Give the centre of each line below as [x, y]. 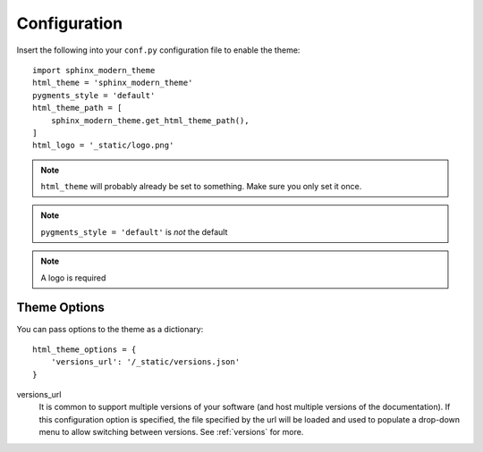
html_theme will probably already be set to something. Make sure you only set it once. [201, 187]
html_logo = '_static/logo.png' [103, 146]
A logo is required [73, 278]
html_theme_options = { [85, 349]
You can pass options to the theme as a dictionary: [110, 329]
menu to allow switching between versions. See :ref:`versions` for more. [171, 432]
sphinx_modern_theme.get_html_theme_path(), [150, 120]
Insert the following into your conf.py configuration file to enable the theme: [158, 50]
